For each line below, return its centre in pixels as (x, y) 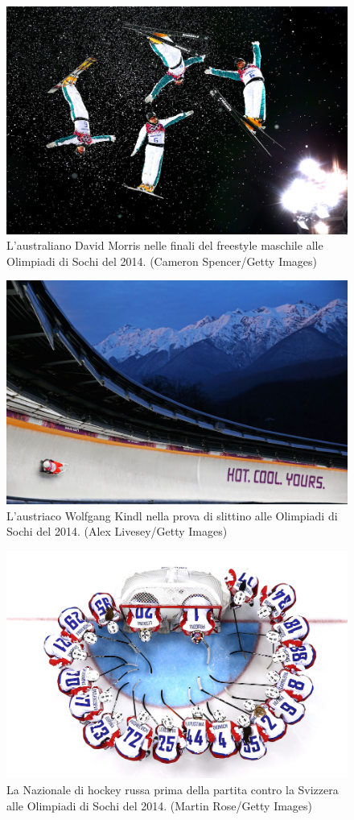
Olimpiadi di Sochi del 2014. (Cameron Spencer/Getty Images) (162, 261)
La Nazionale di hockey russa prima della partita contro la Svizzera (173, 789)
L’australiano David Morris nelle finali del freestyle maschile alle (165, 245)
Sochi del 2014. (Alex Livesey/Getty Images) (117, 531)
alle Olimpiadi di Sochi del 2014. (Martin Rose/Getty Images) (160, 805)
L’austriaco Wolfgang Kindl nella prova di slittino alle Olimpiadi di (172, 515)
